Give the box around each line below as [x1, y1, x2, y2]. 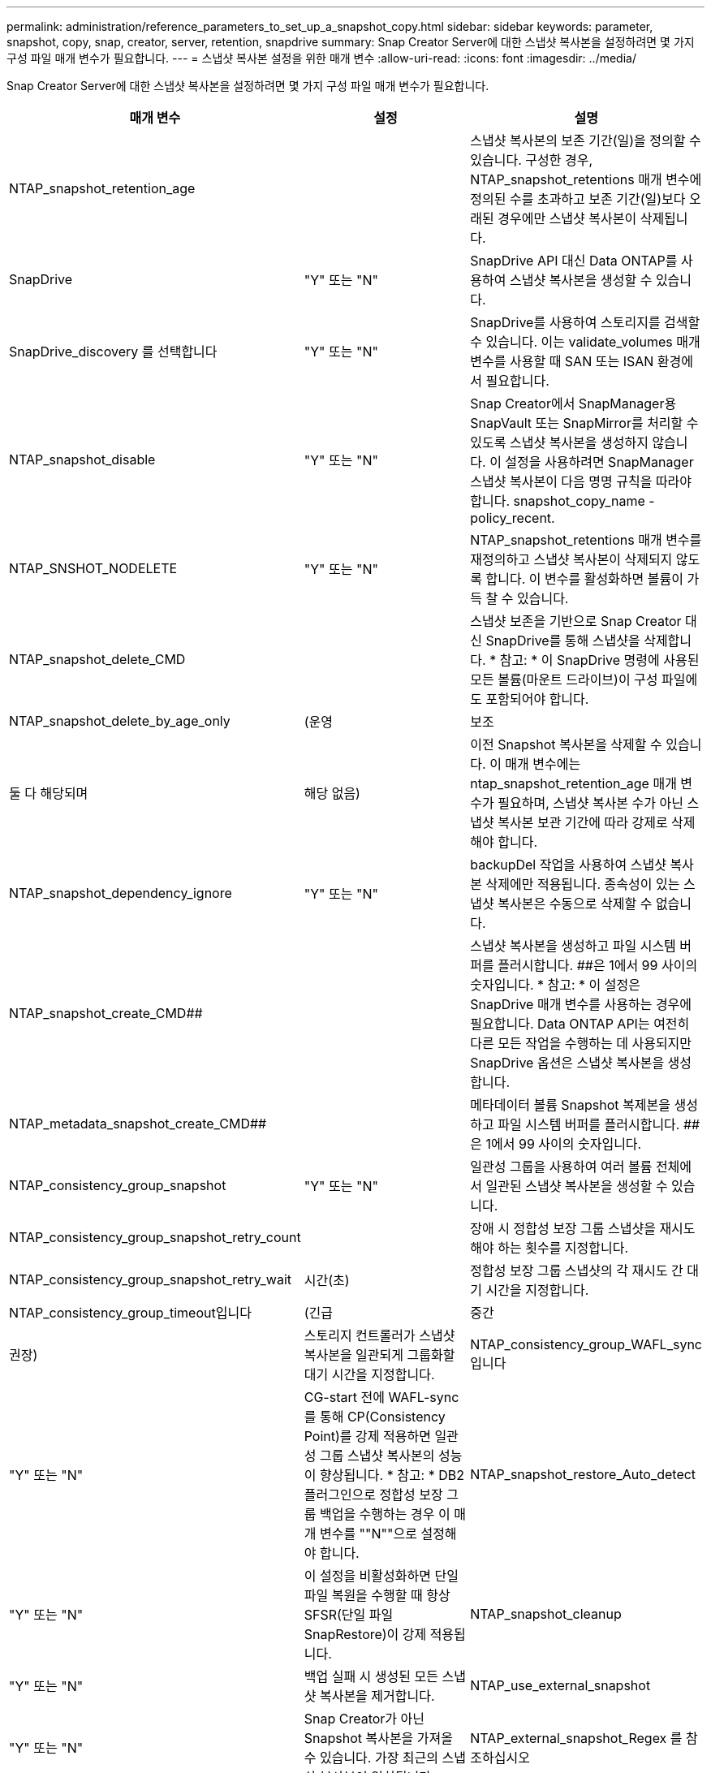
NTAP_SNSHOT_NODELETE [9, 560, 178, 576]
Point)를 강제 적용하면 [304, 1428, 431, 1444]
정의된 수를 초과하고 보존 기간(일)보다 [470, 191, 686, 207]
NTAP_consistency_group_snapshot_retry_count [9, 1229, 301, 1245]
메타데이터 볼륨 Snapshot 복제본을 [470, 1097, 670, 1113]
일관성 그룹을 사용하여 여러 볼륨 [470, 1158, 653, 1175]
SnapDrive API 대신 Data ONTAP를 [470, 252, 678, 269]
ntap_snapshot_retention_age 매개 [470, 775, 677, 792]
